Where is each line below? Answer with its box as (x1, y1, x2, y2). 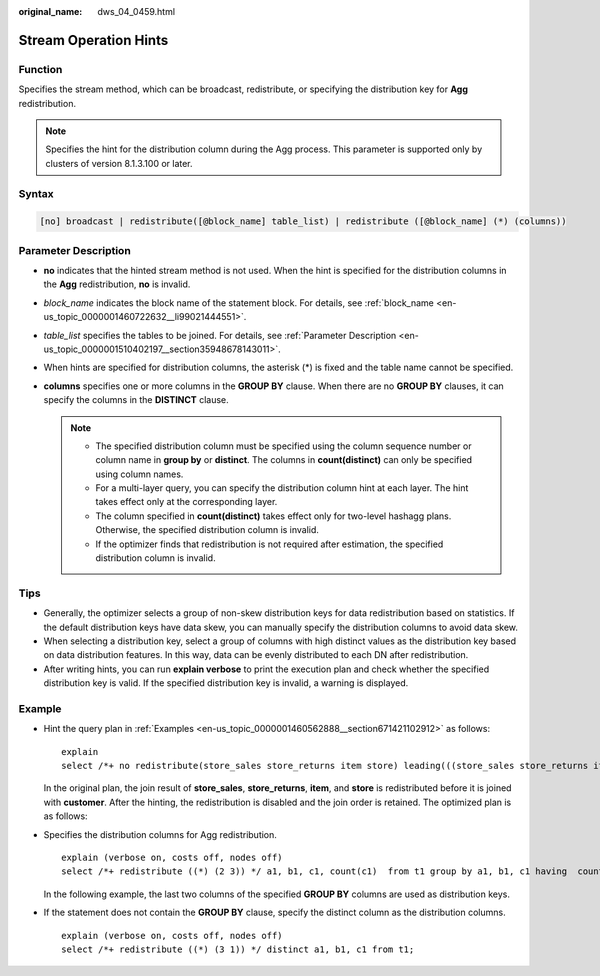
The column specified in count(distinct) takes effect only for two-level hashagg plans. (95, 510, 452, 522)
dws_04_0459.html (97, 6, 175, 17)
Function (18, 62, 63, 76)
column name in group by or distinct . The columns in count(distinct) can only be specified (95, 454, 473, 466)
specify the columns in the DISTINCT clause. (43, 394, 229, 406)
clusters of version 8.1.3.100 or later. (45, 157, 194, 169)
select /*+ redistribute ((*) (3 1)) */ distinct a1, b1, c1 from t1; (61, 943, 415, 955)
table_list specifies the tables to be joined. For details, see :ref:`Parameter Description (43, 329, 397, 341)
